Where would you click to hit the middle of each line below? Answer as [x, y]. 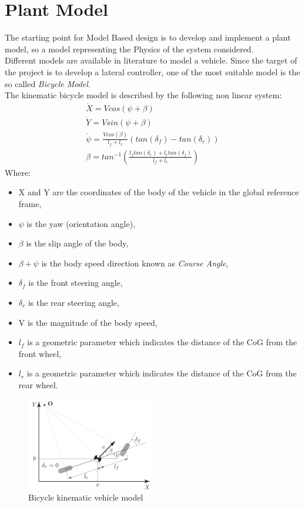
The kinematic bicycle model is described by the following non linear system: [143, 95]
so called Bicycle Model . [48, 83]
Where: [18, 172]
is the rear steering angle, [73, 302]
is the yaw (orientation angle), [81, 223]
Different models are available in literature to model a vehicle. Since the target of [151, 60]
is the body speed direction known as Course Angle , [135, 263]
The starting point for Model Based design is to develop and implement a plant [148, 37]
